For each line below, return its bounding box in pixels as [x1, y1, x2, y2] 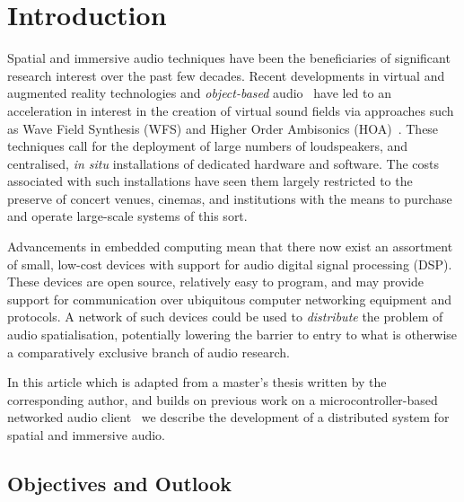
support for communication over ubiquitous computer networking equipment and [7, 289, 452, 308]
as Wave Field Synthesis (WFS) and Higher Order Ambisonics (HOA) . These [7, 119, 439, 137]
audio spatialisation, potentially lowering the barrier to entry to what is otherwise [7, 325, 458, 344]
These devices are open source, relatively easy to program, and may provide [7, 272, 425, 291]
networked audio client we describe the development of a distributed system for [7, 408, 450, 427]
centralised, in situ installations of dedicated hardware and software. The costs [7, 154, 439, 172]
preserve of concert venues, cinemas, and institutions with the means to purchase [7, 189, 452, 207]
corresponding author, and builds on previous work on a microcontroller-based [7, 390, 438, 409]
